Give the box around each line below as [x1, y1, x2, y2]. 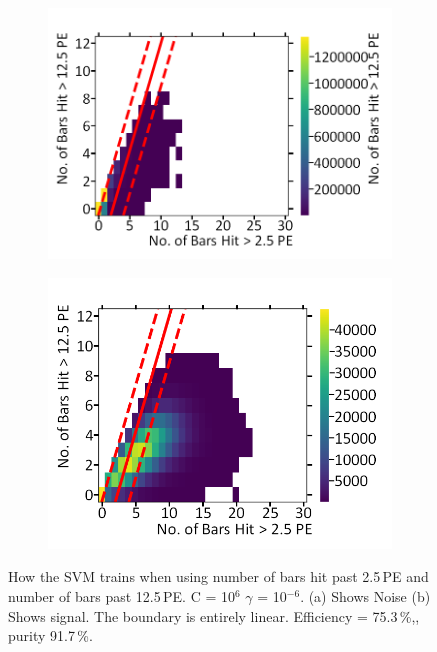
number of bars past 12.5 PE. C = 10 [8, 586, 235, 607]
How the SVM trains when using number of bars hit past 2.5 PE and [8, 566, 429, 587]
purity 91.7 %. [8, 625, 93, 646]
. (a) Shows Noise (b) [300, 586, 431, 607]
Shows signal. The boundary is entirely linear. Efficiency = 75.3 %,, [8, 605, 420, 626]
